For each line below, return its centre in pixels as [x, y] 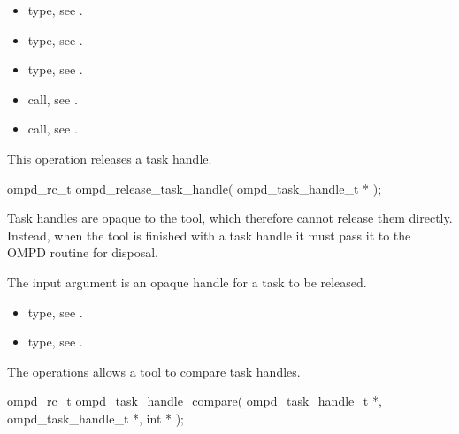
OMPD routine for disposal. [83, 252]
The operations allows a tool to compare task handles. [154, 371]
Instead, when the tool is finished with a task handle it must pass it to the [209, 235]
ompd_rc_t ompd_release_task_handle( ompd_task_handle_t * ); [195, 188]
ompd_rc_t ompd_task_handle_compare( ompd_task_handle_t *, [195, 401]
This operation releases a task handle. [110, 158]
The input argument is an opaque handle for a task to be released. [187, 282]
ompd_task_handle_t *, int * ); [96, 418]
